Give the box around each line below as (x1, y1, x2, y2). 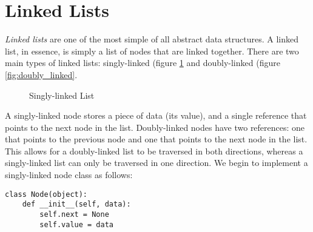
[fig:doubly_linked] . (5, 68, 78, 81)
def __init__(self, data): (22, 200, 131, 209)
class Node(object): (5, 190, 88, 199)
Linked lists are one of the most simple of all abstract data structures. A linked (5, 33, 298, 45)
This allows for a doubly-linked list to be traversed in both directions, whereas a (5, 144, 303, 157)
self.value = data (39, 220, 113, 229)
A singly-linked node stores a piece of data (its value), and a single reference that (5, 109, 307, 122)
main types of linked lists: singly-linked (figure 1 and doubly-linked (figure (5, 56, 280, 69)
